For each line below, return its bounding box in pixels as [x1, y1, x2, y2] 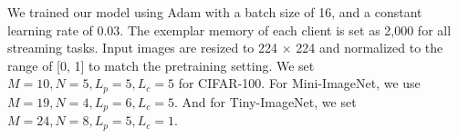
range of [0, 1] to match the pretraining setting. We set [7, 55, 315, 74]
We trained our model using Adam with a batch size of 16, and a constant [7, 3, 422, 21]
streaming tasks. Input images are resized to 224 [7, 38, 278, 57]
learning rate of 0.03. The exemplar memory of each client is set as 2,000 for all [7, 20, 452, 39]
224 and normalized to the [296, 38, 443, 57]
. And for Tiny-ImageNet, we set [174, 92, 357, 111]
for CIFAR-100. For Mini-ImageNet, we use [178, 74, 421, 93]
